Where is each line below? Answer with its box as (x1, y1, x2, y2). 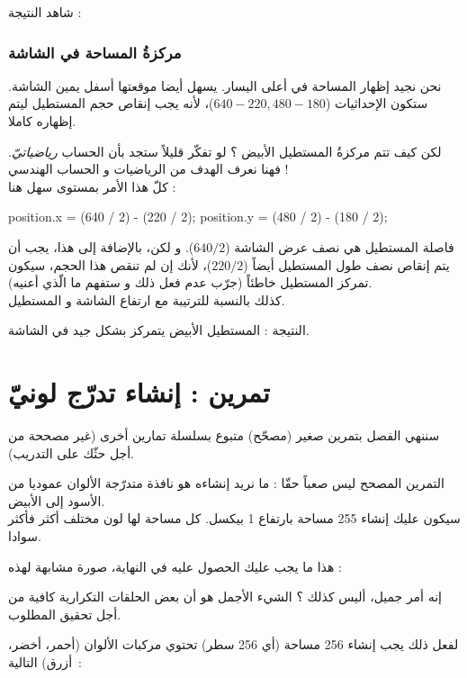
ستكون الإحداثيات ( (325, 94, 428, 113)
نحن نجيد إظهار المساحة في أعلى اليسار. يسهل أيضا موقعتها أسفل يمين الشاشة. (8, 76, 442, 95)
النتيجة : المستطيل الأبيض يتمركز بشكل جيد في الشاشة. (8, 321, 310, 339)
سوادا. (8, 527, 41, 546)
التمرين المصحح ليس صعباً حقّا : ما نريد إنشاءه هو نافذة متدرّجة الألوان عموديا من (8, 474, 445, 493)
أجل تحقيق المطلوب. (8, 604, 121, 623)
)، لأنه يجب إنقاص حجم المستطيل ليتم (8, 94, 214, 113)
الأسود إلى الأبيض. (8, 491, 105, 510)
